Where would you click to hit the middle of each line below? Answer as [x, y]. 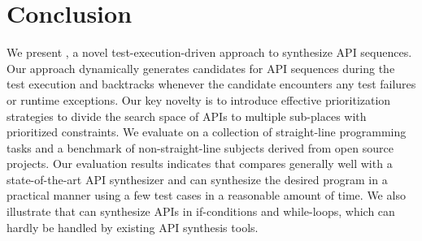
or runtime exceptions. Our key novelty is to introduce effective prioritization [199, 99]
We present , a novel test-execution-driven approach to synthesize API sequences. [209, 52]
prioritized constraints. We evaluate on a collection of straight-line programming [207, 132]
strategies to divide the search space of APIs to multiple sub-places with [187, 116]
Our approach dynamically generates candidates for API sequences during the [201, 68]
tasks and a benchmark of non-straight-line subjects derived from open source [200, 147]
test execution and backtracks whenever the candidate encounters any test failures [211, 84]
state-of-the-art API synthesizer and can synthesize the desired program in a [197, 179]
